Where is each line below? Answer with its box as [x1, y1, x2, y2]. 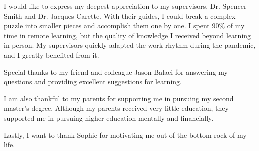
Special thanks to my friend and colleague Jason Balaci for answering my [4, 66, 228, 77]
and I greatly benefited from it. [4, 49, 99, 60]
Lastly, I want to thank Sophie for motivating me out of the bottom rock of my [4, 129, 247, 140]
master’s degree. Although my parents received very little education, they [4, 103, 229, 113]
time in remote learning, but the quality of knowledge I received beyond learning [4, 30, 251, 40]
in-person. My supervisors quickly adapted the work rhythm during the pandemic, [4, 40, 256, 50]
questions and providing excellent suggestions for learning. [4, 76, 182, 87]
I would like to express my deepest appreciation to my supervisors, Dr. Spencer [4, 1, 247, 11]
